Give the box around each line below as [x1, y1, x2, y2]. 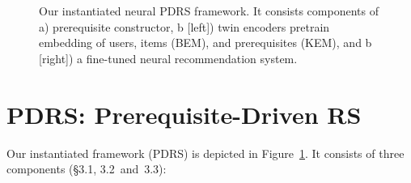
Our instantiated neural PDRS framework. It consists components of [39, 2, 379, 19]
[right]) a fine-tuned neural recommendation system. [39, 49, 298, 66]
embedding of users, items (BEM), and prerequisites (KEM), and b [39, 34, 372, 51]
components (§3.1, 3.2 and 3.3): [6, 160, 167, 177]
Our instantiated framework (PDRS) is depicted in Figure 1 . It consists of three [6, 144, 405, 161]
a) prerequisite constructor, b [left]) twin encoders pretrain [39, 18, 330, 35]
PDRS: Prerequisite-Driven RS [6, 97, 362, 130]
